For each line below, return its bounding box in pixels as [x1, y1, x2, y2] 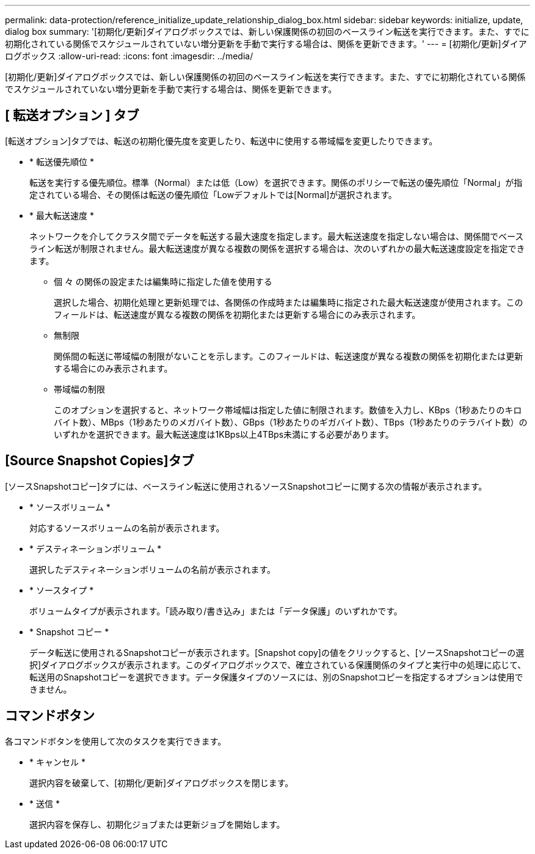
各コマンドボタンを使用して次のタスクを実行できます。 [5, 735, 227, 746]
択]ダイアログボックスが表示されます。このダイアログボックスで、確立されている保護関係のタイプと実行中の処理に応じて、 [29, 659, 526, 670]
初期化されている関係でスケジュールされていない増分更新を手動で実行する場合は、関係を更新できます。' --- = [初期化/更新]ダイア [5, 39, 527, 49]
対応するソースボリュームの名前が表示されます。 [29, 522, 225, 533]
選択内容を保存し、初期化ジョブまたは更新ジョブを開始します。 [29, 819, 285, 830]
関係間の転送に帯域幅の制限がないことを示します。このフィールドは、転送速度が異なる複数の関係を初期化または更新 [54, 350, 523, 361]
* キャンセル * [29, 756, 86, 767]
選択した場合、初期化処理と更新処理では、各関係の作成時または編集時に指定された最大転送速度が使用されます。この [54, 296, 523, 307]
